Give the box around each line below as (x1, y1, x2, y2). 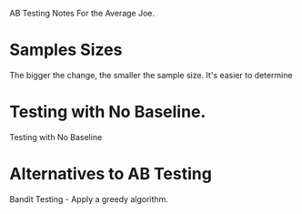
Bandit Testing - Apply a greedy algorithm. (9, 193, 168, 204)
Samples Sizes (9, 40, 123, 60)
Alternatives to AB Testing (9, 164, 212, 185)
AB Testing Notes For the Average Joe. (9, 8, 156, 18)
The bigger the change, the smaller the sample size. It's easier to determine (9, 69, 293, 80)
